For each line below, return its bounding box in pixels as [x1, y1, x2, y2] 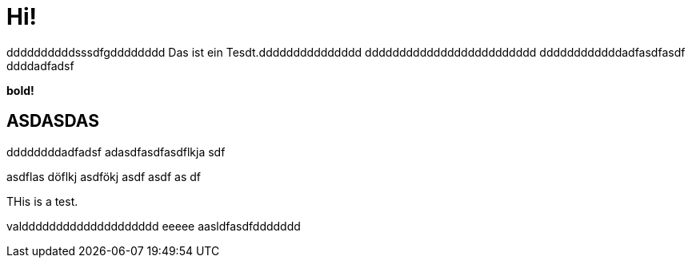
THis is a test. [6, 194, 78, 208]
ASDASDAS [6, 111, 99, 132]
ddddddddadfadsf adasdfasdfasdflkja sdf [6, 144, 226, 159]
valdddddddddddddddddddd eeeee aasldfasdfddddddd [6, 219, 301, 233]
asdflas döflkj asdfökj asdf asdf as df [6, 169, 201, 183]
